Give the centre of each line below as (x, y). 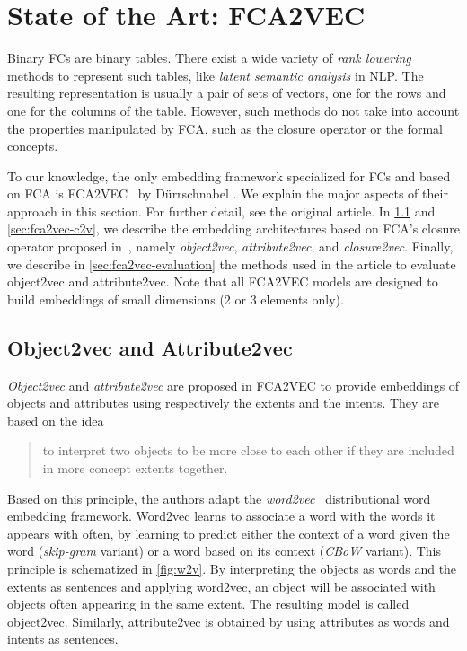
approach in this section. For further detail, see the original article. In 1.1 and (221, 211)
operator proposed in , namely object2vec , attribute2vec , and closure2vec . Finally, (230, 246)
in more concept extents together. (135, 468)
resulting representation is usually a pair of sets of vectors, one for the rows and (227, 93)
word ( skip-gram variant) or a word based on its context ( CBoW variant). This (225, 551)
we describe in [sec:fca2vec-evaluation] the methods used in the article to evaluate (232, 264)
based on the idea (56, 420)
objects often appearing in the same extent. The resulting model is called (208, 604)
